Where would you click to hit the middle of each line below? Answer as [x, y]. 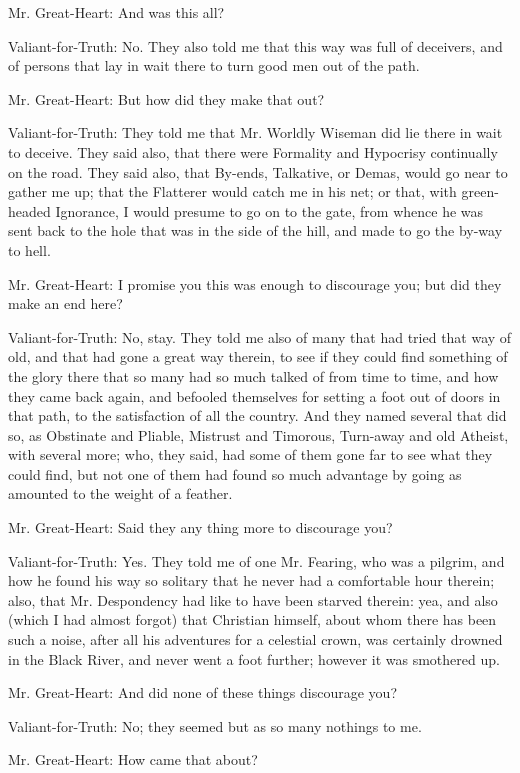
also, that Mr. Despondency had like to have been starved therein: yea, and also [253, 599]
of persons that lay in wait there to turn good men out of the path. [214, 65]
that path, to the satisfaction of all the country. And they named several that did [257, 415]
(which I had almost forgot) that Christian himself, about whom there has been [252, 619]
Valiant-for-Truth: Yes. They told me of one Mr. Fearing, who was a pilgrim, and [256, 560]
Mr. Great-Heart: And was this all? [116, 12]
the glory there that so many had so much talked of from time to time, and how [253, 375]
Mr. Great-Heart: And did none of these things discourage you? [203, 692]
